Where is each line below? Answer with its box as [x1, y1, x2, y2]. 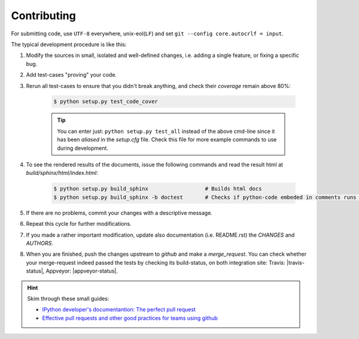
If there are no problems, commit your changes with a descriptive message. [26, 209, 212, 216]
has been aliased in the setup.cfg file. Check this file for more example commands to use [57, 136, 277, 143]
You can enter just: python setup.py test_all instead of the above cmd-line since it [57, 128, 275, 135]
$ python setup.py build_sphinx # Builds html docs [53, 186, 262, 192]
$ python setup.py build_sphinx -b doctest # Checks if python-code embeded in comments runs [53, 193, 357, 201]
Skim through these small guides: [27, 295, 109, 302]
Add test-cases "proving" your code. [26, 71, 117, 78]
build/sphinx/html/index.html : [26, 169, 98, 177]
